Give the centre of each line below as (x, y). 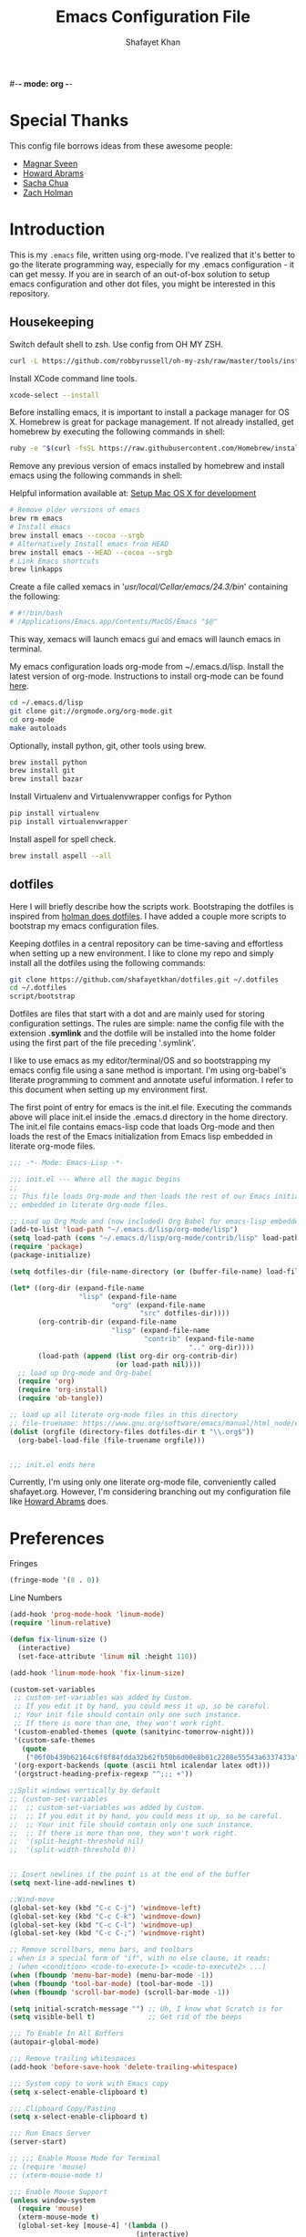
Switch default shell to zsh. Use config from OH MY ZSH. (116, 344)
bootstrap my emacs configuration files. (84, 926)
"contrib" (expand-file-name (199, 1339)
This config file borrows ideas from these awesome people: (121, 146)
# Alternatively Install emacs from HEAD (89, 544)
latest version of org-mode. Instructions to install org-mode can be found (147, 676)
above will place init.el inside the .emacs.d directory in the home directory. (149, 1117)
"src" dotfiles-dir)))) (185, 1314)
